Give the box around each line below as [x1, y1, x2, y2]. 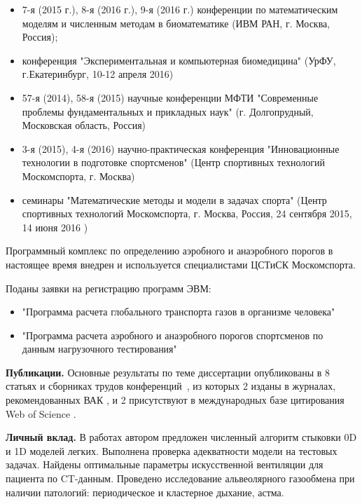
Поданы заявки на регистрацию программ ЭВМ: [6, 280, 211, 295]
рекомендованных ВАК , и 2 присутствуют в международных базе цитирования [6, 393, 344, 407]
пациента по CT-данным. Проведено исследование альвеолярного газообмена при [6, 471, 355, 486]
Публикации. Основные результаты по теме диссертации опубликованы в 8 [6, 365, 330, 379]
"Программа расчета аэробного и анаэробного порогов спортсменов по [22, 327, 323, 342]
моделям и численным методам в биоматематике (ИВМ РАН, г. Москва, [22, 15, 330, 30]
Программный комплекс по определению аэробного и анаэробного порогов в [6, 243, 333, 258]
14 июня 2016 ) [22, 219, 88, 234]
